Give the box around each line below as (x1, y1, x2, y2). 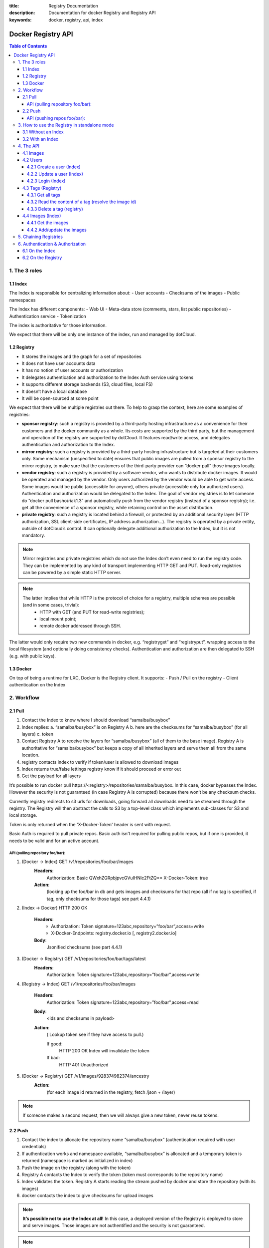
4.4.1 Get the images (26, 220, 69, 226)
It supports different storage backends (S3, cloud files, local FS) (21, 381, 153, 387)
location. (21, 752, 40, 758)
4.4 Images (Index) (22, 213, 61, 219)
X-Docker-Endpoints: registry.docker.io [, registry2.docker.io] (51, 930, 177, 936)
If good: (46, 1041, 63, 1047)
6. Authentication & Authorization (18, 241, 86, 247)
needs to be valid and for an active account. (9, 838, 100, 844)
